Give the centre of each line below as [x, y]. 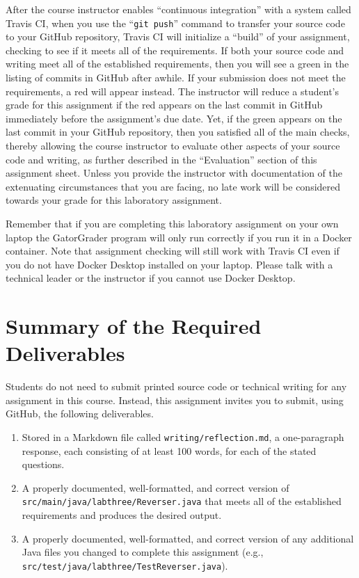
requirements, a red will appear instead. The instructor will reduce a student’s [172, 91]
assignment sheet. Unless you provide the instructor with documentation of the [174, 173]
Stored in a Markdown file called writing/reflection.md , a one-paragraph [183, 437]
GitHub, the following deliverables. [80, 414]
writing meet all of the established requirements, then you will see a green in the [177, 64]
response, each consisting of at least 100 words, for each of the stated [169, 450]
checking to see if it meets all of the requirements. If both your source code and [175, 50]
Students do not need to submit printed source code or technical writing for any [176, 386]
